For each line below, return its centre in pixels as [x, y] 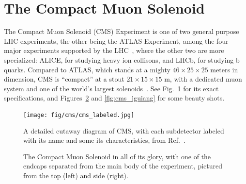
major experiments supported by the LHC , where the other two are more [114, 50]
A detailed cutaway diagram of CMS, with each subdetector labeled [124, 130]
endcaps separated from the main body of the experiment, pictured [123, 166]
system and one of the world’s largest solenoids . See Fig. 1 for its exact [111, 88]
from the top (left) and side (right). [76, 175]
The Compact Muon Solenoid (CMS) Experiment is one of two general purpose [122, 31]
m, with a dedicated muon [203, 79]
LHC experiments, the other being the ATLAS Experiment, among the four [116, 41]
